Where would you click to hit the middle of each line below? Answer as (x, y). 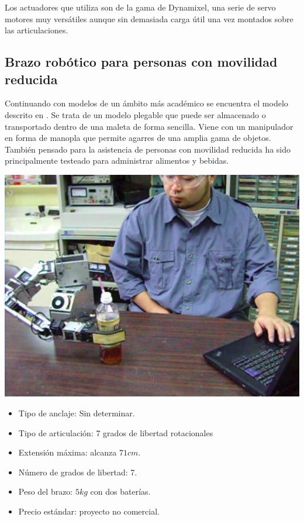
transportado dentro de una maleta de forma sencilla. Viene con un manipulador (149, 126)
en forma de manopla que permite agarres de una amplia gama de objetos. (138, 138)
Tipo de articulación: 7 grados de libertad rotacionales (116, 432)
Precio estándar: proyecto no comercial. (89, 511)
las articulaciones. (37, 30)
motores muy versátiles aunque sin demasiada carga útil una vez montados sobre (149, 18)
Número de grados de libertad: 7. (78, 472)
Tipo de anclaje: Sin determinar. (77, 413)
